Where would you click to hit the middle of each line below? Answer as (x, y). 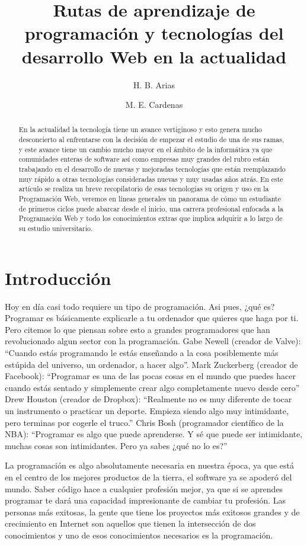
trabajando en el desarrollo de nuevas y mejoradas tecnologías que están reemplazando (152, 169)
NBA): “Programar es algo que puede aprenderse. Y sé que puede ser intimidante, (154, 434)
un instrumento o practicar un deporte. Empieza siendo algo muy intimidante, (147, 410)
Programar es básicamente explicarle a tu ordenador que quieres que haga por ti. (152, 318)
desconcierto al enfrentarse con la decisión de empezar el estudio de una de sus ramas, (151, 140)
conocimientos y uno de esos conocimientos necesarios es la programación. (139, 535)
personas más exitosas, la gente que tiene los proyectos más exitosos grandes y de (152, 512)
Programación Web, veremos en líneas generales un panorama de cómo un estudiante (150, 199)
